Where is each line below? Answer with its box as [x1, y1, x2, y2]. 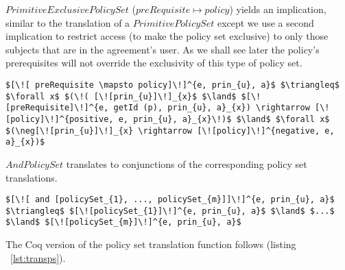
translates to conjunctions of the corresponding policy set [66, 156, 307, 171]
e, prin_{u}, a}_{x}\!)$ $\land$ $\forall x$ [118, 114, 330, 124]
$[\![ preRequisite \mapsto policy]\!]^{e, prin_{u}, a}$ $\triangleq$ [5, 79, 340, 90]
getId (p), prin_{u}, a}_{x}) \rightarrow [113, 103, 310, 113]
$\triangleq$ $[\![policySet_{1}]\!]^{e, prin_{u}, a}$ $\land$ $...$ [5, 206, 335, 216]
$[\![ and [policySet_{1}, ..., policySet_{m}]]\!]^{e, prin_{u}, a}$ [5, 195, 335, 205]
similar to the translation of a [5, 15, 130, 29]
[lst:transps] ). [10, 250, 66, 265]
